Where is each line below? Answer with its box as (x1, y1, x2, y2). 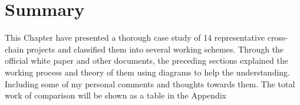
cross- (267, 31, 288, 44)
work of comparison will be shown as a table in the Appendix (5, 89, 226, 101)
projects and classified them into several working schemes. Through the (26, 42, 284, 55)
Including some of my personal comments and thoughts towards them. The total (5, 77, 295, 90)
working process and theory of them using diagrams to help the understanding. (5, 65, 291, 78)
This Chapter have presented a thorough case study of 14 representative (5, 31, 265, 44)
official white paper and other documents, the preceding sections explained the (5, 54, 289, 67)
